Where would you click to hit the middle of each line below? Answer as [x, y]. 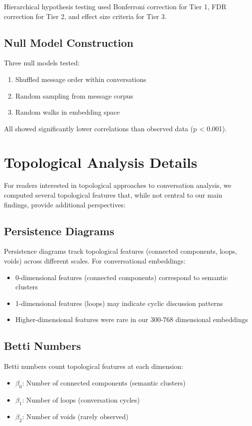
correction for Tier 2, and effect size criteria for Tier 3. [85, 16]
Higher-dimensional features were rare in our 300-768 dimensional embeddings [132, 319]
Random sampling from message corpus [74, 95]
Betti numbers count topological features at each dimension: [94, 366]
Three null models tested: [42, 63]
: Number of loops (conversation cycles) [81, 399]
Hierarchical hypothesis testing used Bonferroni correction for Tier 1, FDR [115, 6]
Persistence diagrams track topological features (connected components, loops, [121, 251]
